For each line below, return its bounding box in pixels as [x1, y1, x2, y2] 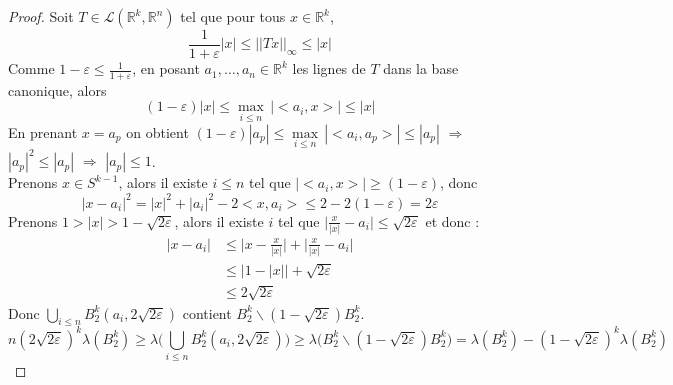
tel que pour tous [180, 6, 286, 26]
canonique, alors [8, 79, 107, 100]
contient [182, 302, 232, 323]
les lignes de [292, 58, 366, 79]
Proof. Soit [8, 6, 74, 26]
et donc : [425, 210, 480, 231]
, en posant [132, 58, 200, 79]
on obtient [126, 121, 189, 142]
